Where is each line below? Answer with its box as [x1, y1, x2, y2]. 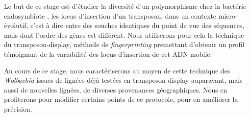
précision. [4, 103, 32, 114]
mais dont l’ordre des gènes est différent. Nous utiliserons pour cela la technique [4, 29, 244, 40]
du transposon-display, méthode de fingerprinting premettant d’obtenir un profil [4, 39, 245, 49]
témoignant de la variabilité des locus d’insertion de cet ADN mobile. [4, 48, 212, 59]
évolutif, [4, 20, 28, 30]
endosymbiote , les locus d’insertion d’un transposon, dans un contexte [4, 10, 217, 21]
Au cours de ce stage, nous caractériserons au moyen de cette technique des [4, 65, 230, 75]
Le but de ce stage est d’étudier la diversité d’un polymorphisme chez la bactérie [4, 1, 247, 11]
